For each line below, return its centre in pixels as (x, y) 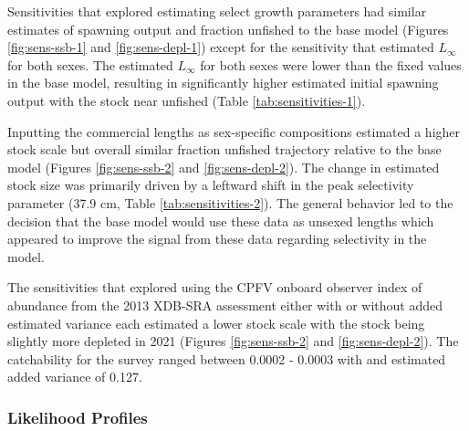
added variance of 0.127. (75, 377)
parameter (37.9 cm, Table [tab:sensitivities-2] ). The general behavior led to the (230, 202)
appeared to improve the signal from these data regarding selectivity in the (217, 239)
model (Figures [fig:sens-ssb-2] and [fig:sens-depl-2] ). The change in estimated (224, 167)
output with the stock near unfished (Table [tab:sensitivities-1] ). (187, 100)
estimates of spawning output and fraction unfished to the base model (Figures (228, 29)
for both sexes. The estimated (90, 64)
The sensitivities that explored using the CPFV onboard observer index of (215, 287)
